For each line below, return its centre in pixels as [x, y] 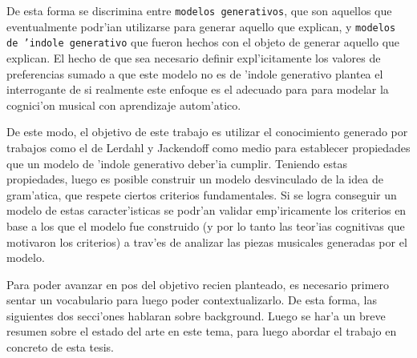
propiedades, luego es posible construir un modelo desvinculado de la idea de [195, 179]
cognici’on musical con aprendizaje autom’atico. [124, 105]
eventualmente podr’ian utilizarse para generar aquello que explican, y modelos [201, 26]
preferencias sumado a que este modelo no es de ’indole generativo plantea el [195, 73]
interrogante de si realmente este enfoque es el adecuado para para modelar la [198, 89]
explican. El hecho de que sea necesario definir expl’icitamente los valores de [194, 57]
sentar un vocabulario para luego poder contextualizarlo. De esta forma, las [192, 300]
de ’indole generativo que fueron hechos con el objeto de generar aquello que [203, 42]
